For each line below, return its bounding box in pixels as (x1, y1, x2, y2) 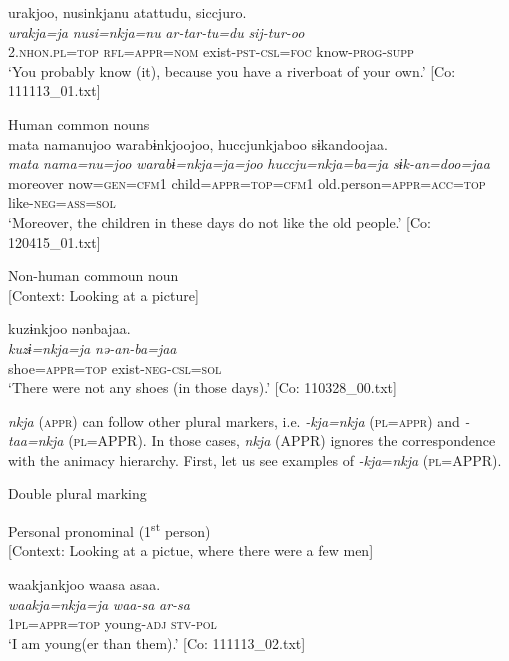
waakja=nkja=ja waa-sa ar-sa (8, 593, 190, 614)
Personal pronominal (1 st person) (8, 518, 211, 541)
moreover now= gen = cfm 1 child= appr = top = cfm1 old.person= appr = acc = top (8, 172, 486, 193)
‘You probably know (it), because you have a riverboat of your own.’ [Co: (8, 60, 456, 81)
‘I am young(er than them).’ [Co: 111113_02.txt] (8, 632, 306, 653)
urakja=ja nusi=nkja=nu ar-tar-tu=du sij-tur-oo (8, 21, 305, 42)
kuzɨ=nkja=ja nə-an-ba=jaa (8, 337, 177, 358)
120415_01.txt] (8, 231, 101, 252)
